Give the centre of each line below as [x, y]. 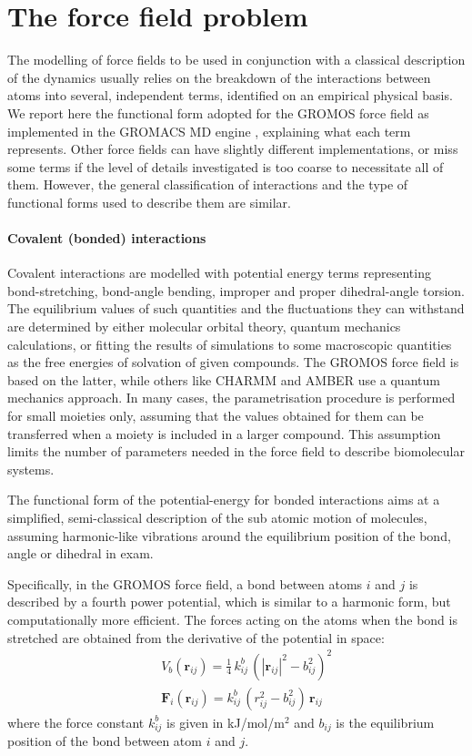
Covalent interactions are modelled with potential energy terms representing [219, 273]
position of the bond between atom [105, 741]
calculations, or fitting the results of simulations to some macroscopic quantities [230, 344]
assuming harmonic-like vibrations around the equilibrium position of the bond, [229, 535]
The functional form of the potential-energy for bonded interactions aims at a [224, 500]
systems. [31, 469]
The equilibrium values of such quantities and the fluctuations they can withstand [236, 308]
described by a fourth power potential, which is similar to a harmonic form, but [229, 602]
